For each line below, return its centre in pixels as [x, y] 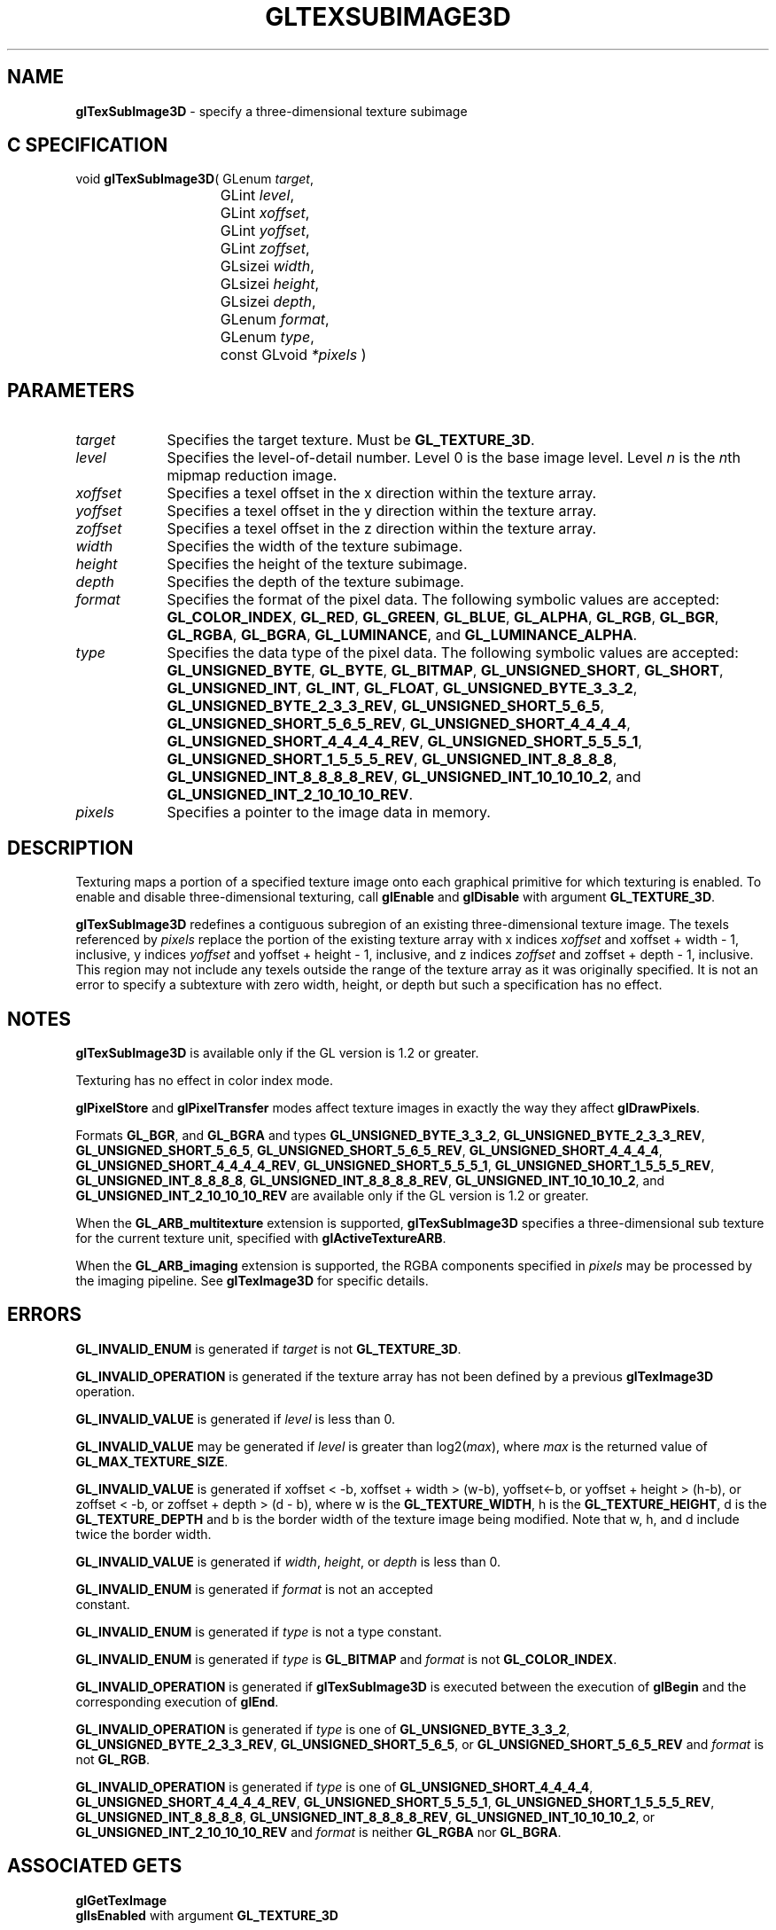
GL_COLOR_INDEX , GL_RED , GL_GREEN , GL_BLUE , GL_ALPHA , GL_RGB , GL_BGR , [443, 617]
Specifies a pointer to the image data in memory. [329, 813]
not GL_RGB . [113, 1759]
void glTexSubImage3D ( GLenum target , [194, 179]
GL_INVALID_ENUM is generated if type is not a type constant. [259, 1631]
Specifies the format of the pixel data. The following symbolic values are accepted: [443, 600]
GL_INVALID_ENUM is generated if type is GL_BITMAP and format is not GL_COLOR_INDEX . [346, 1659]
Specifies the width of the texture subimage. [315, 547]
